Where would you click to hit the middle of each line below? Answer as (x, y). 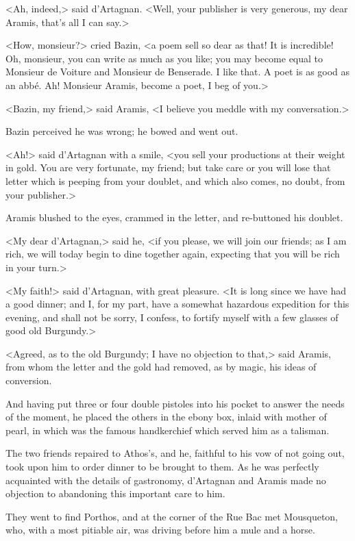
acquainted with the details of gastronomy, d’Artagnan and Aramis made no (166, 480)
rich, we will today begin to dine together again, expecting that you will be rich (173, 254)
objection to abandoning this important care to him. (115, 493)
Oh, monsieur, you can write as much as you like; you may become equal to (164, 58)
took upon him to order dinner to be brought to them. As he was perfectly (162, 467)
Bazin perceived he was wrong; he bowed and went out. (122, 131)
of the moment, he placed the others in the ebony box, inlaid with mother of (166, 417)
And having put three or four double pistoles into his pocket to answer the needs (175, 403)
